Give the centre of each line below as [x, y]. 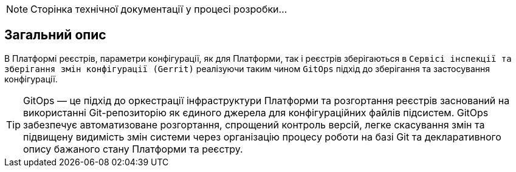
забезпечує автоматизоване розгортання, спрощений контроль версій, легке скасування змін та [254, 124]
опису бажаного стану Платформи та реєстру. [133, 149]
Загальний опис [55, 35]
